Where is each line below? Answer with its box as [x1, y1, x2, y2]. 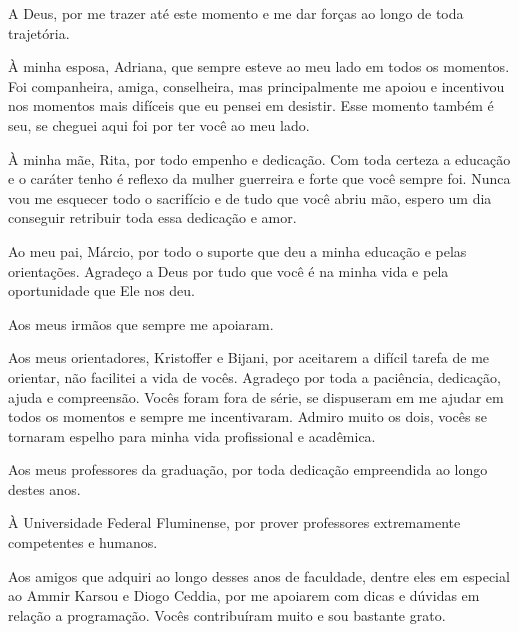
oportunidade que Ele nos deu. [8, 280, 196, 301]
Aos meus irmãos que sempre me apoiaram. [8, 313, 274, 334]
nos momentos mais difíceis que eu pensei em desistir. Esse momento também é [8, 95, 494, 116]
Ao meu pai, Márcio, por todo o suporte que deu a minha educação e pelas [8, 240, 467, 261]
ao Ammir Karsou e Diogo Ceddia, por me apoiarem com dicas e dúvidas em [8, 585, 480, 606]
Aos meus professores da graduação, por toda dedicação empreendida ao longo [8, 459, 488, 480]
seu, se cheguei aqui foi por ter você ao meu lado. [8, 114, 310, 135]
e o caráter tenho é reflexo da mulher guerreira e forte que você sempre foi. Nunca [8, 168, 511, 189]
